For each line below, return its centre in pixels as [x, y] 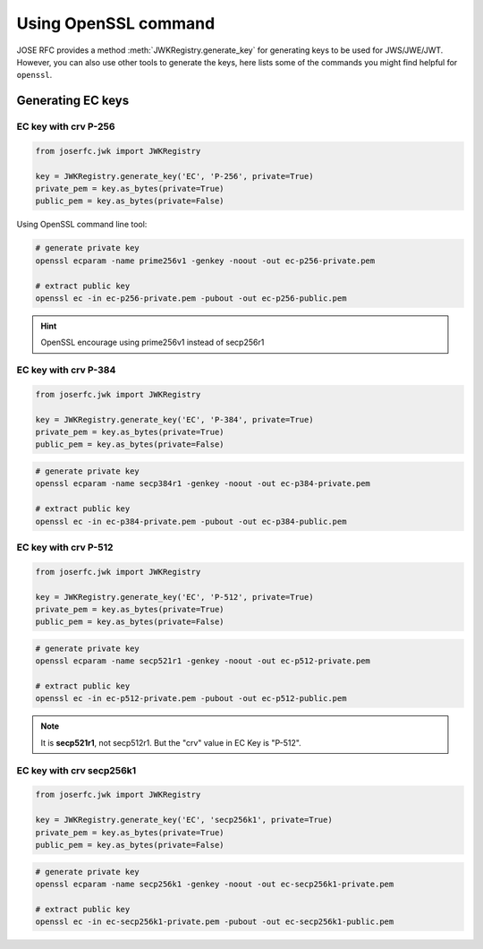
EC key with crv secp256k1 [76, 770]
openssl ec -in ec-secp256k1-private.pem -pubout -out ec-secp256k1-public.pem [215, 922]
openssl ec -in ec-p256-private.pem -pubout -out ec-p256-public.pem [191, 298]
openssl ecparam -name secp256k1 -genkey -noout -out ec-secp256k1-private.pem [215, 884]
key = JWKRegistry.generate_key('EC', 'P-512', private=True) [174, 597]
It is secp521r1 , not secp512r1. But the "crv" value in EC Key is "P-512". [171, 742]
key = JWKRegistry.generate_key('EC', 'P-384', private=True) [174, 419]
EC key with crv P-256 [66, 127]
